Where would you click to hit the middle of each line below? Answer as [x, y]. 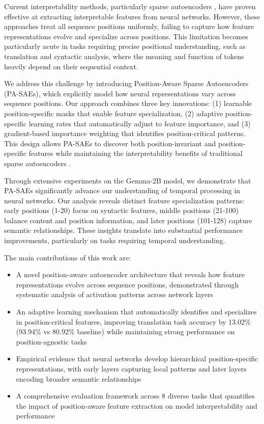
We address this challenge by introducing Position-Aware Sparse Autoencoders [126, 83]
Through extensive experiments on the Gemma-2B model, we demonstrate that [128, 180]
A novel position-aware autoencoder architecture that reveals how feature [130, 274]
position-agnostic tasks [51, 341]
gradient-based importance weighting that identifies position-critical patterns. [125, 133]
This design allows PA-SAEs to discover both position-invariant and [110, 143]
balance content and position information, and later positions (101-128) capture [128, 220]
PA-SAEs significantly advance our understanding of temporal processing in [122, 190]
